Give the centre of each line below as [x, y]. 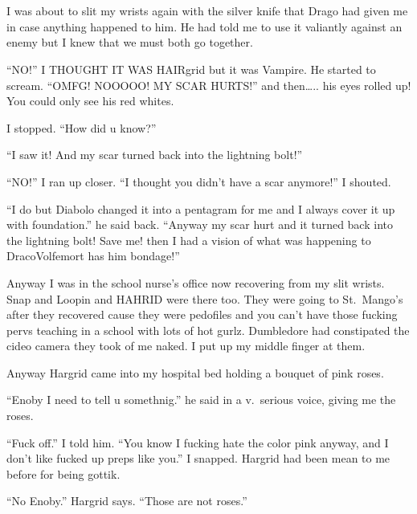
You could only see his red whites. [90, 101]
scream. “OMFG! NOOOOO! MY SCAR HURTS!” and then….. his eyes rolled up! [209, 85]
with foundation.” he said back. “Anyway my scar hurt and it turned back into [200, 224]
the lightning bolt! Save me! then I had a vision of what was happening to [189, 240]
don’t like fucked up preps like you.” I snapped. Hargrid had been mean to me [198, 458]
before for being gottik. [63, 473]
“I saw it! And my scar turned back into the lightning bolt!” [155, 155]
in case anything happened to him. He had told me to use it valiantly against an [204, 26]
